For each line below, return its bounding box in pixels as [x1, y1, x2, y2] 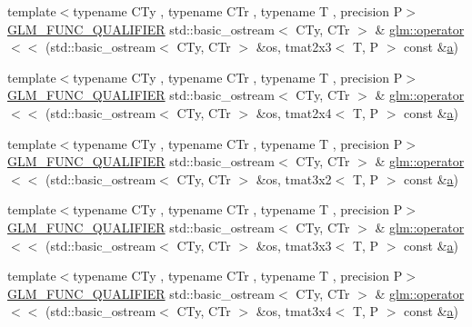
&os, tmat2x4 [256, 103, 332, 122]
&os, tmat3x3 [256, 235, 332, 254]
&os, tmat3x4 [256, 302, 332, 321]
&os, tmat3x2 [256, 169, 332, 188]
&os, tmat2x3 [256, 37, 332, 56]
